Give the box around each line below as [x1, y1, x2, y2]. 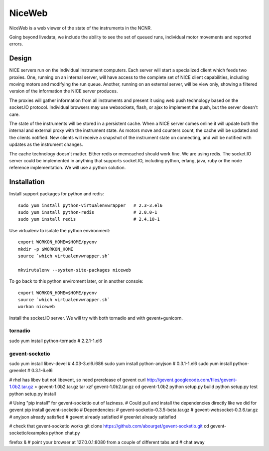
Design [9, 54, 32, 62]
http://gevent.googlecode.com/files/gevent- [146, 377, 237, 383]
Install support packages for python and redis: [9, 191, 104, 197]
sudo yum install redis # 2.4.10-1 [18, 216, 160, 222]
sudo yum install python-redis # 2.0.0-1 [18, 210, 157, 215]
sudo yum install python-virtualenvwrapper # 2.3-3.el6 [18, 202, 163, 208]
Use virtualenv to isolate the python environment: [9, 227, 111, 233]
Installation [9, 178, 45, 186]
